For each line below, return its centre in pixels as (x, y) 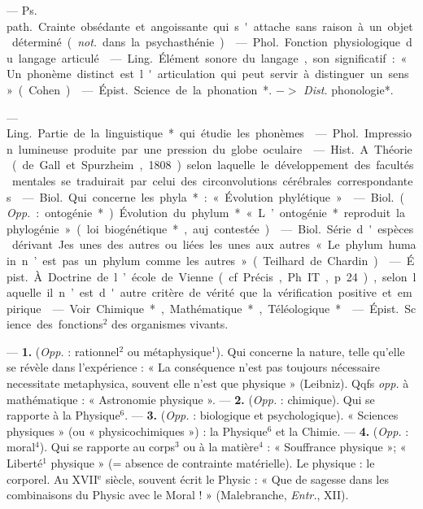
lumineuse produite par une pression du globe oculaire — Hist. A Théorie (215, 148)
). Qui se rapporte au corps (107, 447)
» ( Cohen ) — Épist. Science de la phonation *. (140, 89)
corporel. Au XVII (52, 479)
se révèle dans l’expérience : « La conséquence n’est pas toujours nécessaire (194, 367)
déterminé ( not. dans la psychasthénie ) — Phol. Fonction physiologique (206, 42)
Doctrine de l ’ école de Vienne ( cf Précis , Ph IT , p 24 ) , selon (228, 276)
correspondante (375, 180)
